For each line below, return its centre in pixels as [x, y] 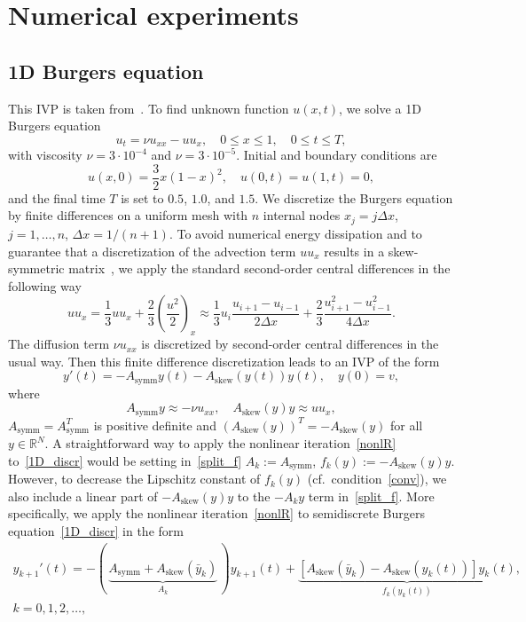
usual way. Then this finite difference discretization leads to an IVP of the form [224, 361]
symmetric [36, 268]
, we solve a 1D [380, 108]
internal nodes [302, 215]
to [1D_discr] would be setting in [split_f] [125, 460]
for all [407, 425]
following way [45, 285]
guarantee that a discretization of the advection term [152, 251]
